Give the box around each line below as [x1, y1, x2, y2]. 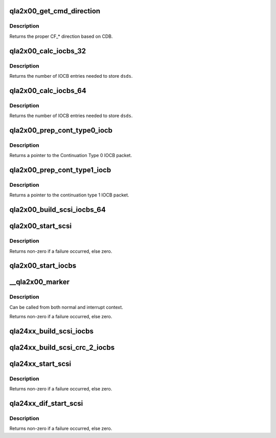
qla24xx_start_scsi [9, 359, 72, 368]
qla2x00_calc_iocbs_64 [9, 86, 86, 95]
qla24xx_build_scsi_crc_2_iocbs [9, 343, 115, 352]
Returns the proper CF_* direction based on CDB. [9, 33, 113, 39]
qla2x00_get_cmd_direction [9, 7, 101, 15]
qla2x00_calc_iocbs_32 [9, 47, 86, 55]
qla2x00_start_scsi [9, 222, 72, 230]
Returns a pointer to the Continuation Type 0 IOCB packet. [9, 152, 132, 159]
